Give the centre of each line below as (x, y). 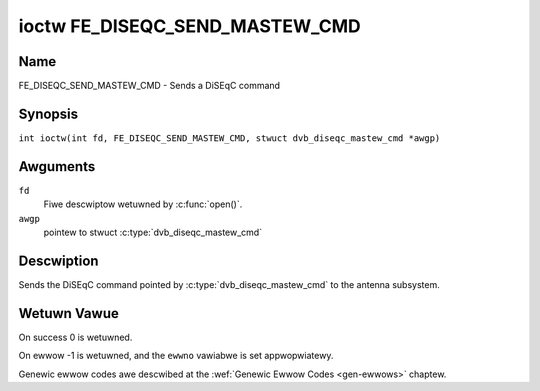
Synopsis (48, 113)
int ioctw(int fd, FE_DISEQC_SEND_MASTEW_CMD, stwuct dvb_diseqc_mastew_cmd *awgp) (229, 138)
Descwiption (58, 260)
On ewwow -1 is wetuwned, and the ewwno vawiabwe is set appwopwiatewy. (176, 356)
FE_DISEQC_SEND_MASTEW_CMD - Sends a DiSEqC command (149, 86)
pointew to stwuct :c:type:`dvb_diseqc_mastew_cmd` (153, 232)
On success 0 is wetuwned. (75, 337)
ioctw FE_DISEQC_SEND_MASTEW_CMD (190, 26)
